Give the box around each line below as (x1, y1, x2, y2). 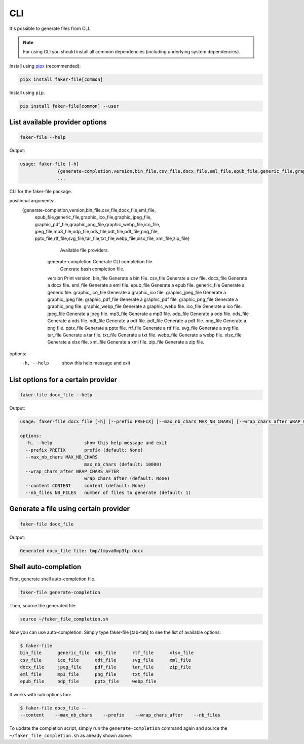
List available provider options (9, 118, 107, 127)
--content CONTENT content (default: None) (25, 483, 146, 488)
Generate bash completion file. (60, 266, 125, 272)
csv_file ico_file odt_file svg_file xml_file (20, 657, 192, 663)
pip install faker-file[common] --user (20, 103, 119, 109)
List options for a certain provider (9, 376, 118, 384)
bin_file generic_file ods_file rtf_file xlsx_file (20, 650, 194, 656)
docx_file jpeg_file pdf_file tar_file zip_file (20, 664, 192, 670)
